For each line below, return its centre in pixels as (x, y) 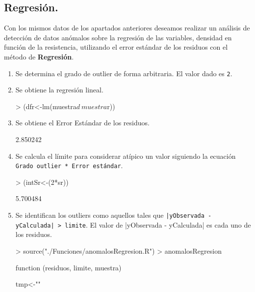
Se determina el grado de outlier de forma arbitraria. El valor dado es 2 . (124, 73)
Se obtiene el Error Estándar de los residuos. (82, 123)
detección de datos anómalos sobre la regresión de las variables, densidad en (118, 37)
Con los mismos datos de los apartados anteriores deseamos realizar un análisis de (127, 28)
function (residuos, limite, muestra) (68, 267)
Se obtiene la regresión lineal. (59, 90)
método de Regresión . (39, 56)
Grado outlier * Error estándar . (69, 165)
